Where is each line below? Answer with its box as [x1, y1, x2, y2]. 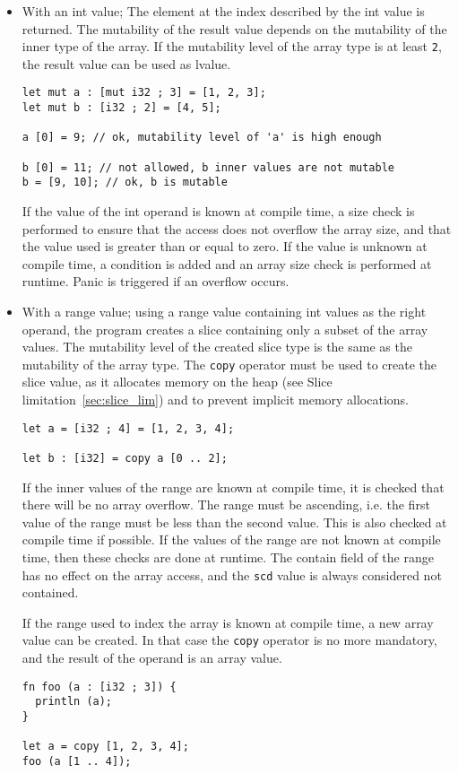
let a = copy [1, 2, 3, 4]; [22, 740, 189, 753]
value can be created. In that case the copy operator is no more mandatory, [22, 631, 437, 649]
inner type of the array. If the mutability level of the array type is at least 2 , [22, 37, 442, 56]
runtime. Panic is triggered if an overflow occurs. [22, 272, 289, 291]
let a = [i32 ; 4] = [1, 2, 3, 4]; [22, 422, 235, 435]
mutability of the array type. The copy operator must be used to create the [22, 354, 436, 373]
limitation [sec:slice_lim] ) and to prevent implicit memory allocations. [22, 390, 410, 409]
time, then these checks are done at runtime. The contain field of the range [22, 547, 434, 566]
